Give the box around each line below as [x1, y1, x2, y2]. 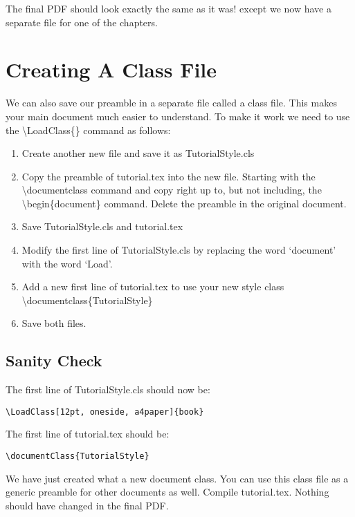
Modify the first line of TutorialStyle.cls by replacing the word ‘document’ [21, 243, 336, 257]
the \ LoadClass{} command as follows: [6, 122, 171, 137]
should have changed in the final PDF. [6, 498, 169, 512]
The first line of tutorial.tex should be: [6, 426, 170, 441]
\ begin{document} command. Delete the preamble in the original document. [21, 196, 347, 210]
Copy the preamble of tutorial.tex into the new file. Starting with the [21, 169, 316, 183]
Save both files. [21, 316, 87, 330]
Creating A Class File [6, 55, 217, 84]
